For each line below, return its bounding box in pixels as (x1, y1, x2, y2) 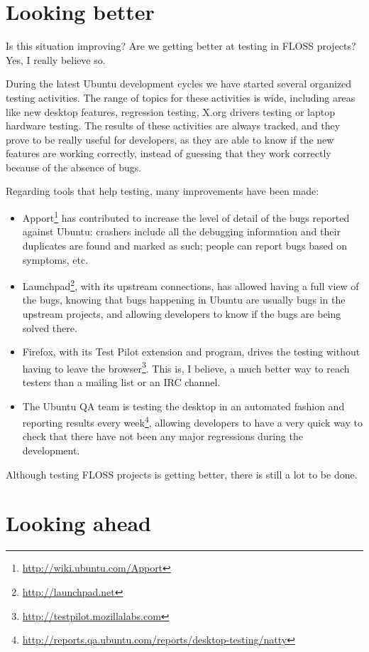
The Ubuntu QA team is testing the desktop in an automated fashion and (22, 398, 345, 413)
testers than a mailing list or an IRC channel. (22, 374, 221, 389)
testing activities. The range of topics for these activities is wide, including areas (6, 90, 356, 105)
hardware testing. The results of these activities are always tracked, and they (6, 118, 341, 133)
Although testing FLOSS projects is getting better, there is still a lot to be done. (6, 466, 358, 481)
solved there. (22, 320, 77, 335)
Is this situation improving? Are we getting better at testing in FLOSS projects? (6, 38, 356, 53)
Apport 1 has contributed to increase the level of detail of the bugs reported (22, 208, 350, 225)
